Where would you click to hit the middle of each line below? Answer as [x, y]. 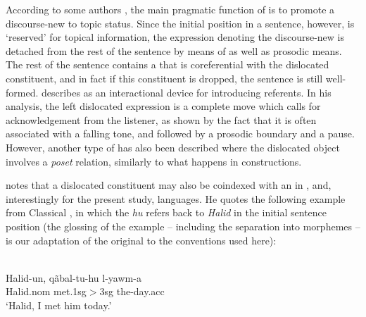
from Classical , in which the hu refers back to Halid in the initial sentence [166, 212]
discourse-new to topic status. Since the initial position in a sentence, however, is [180, 23]
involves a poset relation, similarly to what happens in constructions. [154, 161]
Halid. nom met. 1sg [46, 291]
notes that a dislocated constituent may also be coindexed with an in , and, [169, 185]
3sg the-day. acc [132, 291]
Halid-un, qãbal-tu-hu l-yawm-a [74, 277]
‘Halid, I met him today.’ [59, 305]
